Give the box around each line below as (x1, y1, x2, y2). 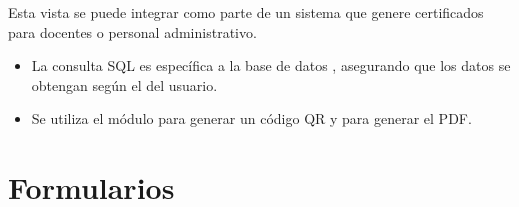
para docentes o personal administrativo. (8, 21, 257, 42)
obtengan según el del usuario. (31, 74, 218, 95)
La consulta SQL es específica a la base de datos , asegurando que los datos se (31, 55, 511, 76)
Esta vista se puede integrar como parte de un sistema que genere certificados (8, 2, 484, 22)
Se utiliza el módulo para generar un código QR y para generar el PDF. (31, 108, 472, 129)
